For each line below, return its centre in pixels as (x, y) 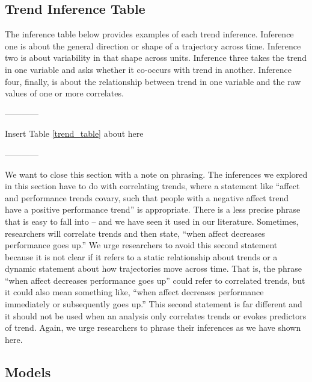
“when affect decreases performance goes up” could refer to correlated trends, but (155, 280)
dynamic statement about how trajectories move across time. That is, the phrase (154, 268)
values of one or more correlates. (64, 93)
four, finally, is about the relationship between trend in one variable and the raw (153, 81)
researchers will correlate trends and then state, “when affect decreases (135, 233)
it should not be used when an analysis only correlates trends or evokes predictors (156, 315)
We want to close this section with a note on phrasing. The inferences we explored (156, 174)
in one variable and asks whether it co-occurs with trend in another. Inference (148, 69)
